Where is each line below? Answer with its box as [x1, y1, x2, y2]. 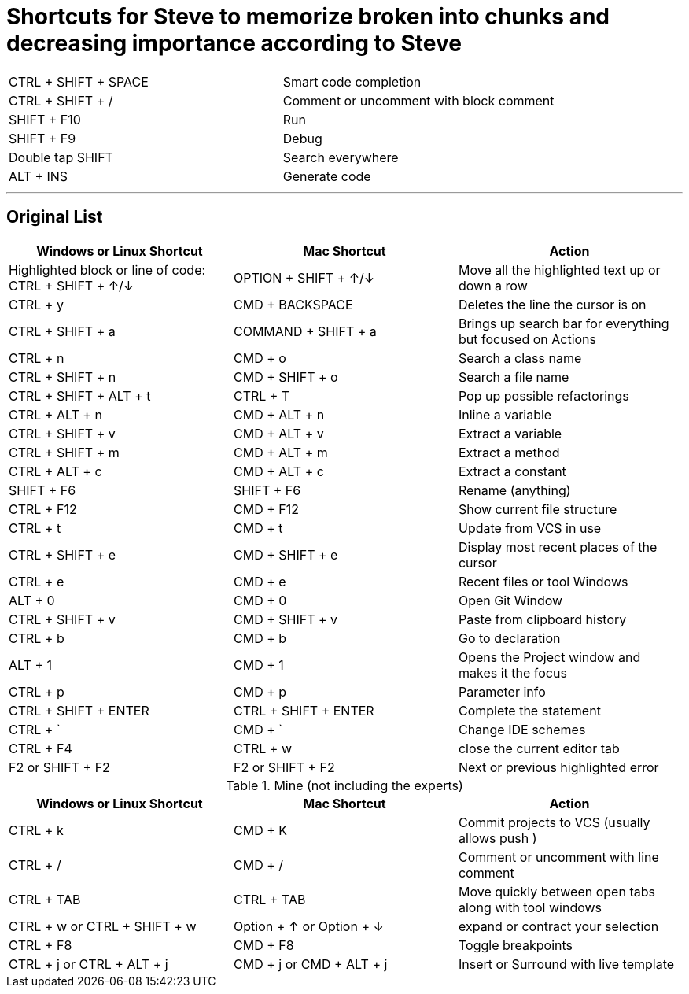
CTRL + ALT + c [9, 463, 102, 479]
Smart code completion [282, 73, 422, 90]
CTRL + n [9, 349, 64, 366]
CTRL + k [9, 822, 64, 838]
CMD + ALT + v [233, 425, 324, 442]
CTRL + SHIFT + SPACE [9, 73, 149, 90]
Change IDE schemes [458, 721, 586, 737]
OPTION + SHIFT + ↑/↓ [233, 269, 375, 286]
